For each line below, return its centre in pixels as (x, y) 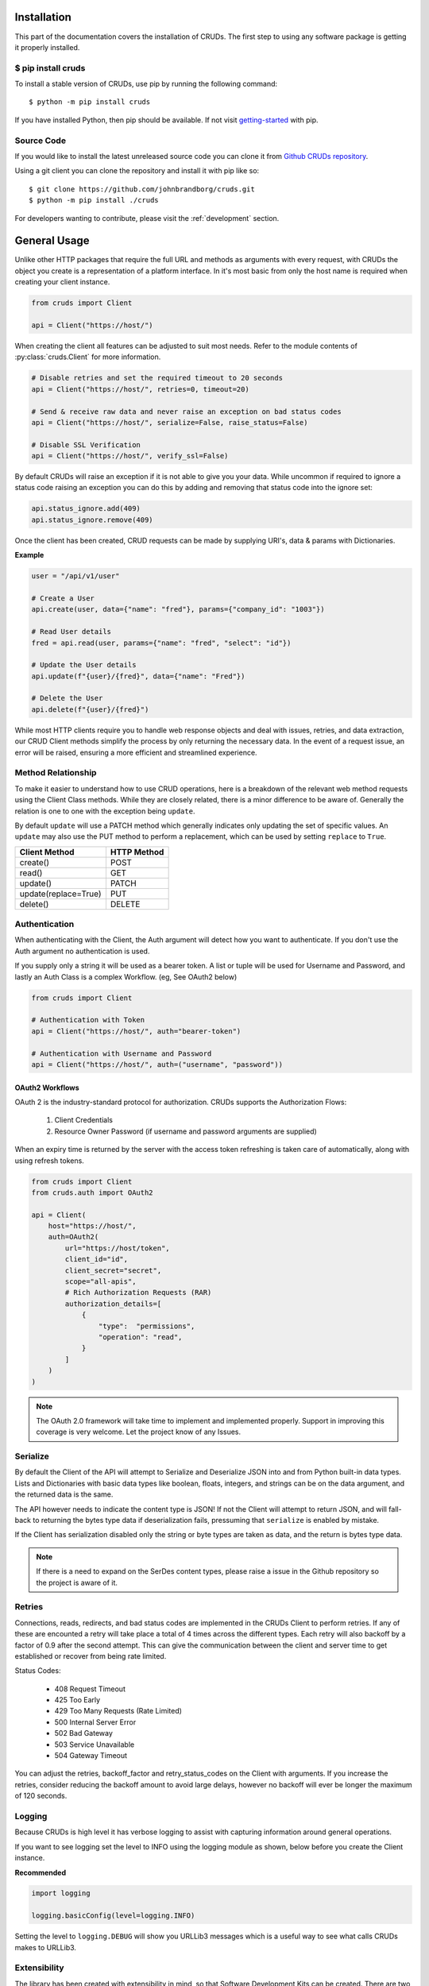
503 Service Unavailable (95, 1745)
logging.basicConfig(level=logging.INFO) (113, 1916)
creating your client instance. (62, 282)
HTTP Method (137, 852)
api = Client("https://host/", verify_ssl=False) (130, 456)
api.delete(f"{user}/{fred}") (90, 709)
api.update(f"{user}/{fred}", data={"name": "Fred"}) (138, 676)
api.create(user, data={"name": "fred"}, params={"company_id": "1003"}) (178, 609)
